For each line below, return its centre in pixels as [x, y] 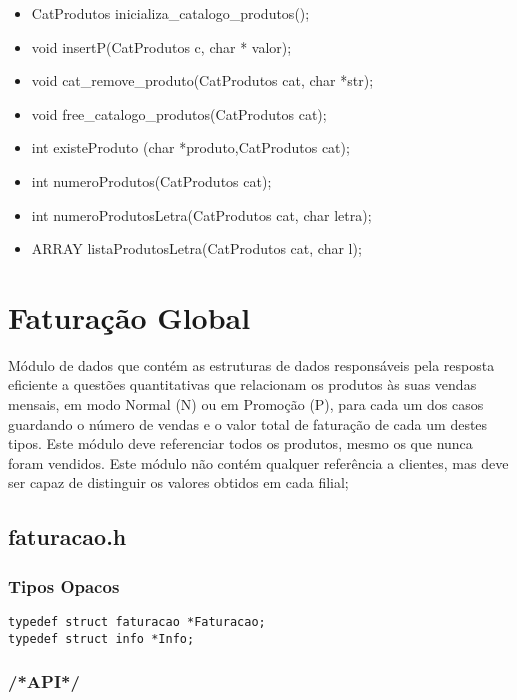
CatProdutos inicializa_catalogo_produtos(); [170, 13]
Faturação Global [129, 316]
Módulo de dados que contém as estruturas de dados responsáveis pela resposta [251, 364]
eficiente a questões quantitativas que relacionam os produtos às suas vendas [242, 384]
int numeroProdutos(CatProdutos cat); [151, 180]
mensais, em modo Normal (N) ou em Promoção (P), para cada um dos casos [246, 404]
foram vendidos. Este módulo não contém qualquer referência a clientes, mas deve [258, 462]
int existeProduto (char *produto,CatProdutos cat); [190, 147]
